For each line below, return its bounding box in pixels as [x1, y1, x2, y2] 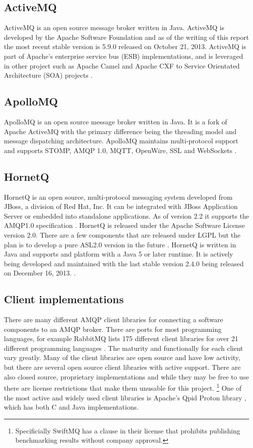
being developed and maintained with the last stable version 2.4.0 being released [4, 258, 244, 268]
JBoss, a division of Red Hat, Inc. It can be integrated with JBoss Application [4, 201, 238, 211]
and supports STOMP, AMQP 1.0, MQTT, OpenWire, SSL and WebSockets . [4, 145, 237, 155]
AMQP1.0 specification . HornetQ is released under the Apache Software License [4, 220, 245, 230]
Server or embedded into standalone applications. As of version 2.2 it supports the [4, 210, 249, 221]
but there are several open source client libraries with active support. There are [4, 362, 241, 372]
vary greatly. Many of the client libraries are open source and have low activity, [4, 352, 240, 362]
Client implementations [4, 292, 124, 307]
